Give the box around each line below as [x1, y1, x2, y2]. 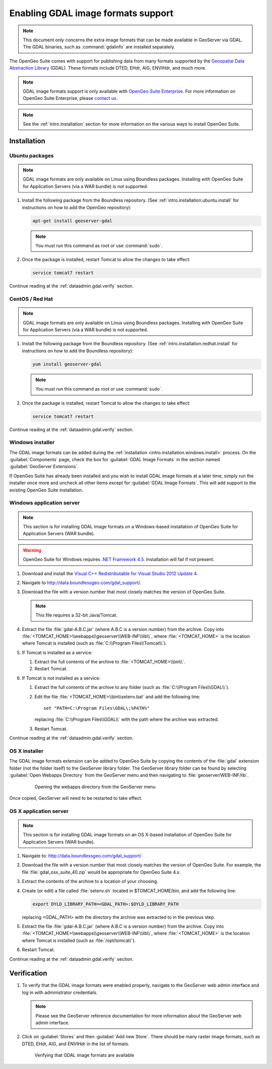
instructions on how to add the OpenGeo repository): [22, 204, 132, 210]
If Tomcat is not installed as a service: [22, 675, 101, 681]
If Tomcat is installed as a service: [22, 649, 93, 655]
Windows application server [9, 499, 80, 507]
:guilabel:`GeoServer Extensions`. [9, 464, 79, 470]
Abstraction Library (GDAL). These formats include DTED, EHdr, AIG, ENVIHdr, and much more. [9, 65, 207, 71]
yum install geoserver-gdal [32, 361, 102, 367]
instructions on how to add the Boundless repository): [22, 348, 133, 354]
